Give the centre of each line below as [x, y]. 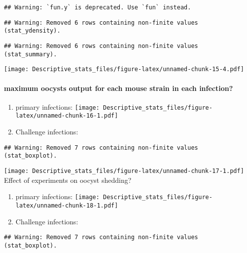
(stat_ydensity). [32, 31]
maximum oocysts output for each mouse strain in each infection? [119, 88]
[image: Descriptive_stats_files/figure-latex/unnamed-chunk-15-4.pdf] [124, 69]
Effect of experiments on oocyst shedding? [68, 180]
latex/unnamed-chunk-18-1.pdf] [67, 205]
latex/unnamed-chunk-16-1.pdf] [67, 116]
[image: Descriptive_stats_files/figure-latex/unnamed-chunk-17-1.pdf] [124, 171]
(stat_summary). [31, 54]
